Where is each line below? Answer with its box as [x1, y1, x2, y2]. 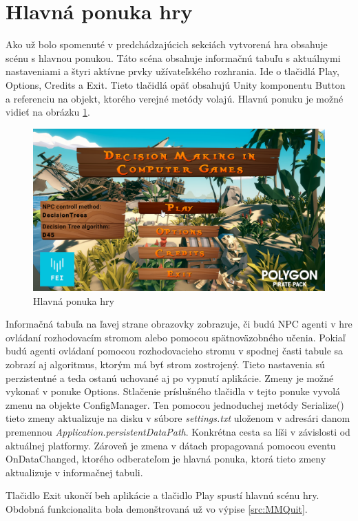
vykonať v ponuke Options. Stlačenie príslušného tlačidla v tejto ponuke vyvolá [6, 384, 341, 398]
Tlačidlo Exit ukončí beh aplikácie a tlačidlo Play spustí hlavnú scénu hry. [6, 488, 319, 502]
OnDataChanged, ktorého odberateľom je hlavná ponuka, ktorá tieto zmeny [6, 451, 326, 466]
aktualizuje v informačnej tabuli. [6, 465, 143, 479]
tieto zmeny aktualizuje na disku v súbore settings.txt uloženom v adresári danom [6, 411, 350, 425]
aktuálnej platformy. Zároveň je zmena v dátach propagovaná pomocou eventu [6, 438, 336, 452]
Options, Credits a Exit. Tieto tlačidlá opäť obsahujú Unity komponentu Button [6, 77, 346, 92]
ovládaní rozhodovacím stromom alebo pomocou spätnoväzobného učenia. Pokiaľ [6, 330, 346, 344]
